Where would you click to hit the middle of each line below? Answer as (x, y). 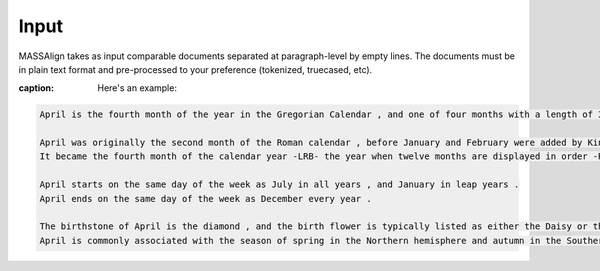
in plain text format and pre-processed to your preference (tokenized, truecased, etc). (195, 69)
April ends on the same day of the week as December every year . (205, 198)
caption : (36, 88)
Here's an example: (137, 88)
